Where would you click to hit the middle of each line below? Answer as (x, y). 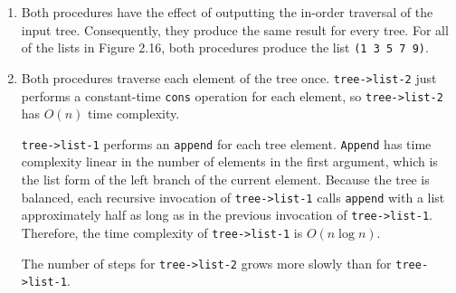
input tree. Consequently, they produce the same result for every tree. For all (235, 29)
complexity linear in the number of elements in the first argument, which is (229, 161)
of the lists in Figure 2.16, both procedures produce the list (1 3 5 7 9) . (225, 47)
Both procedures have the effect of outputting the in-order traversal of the (227, 12)
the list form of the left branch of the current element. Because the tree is (225, 179)
